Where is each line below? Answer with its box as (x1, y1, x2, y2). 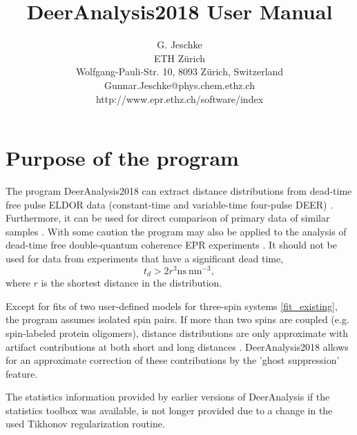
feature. (6, 366, 38, 380)
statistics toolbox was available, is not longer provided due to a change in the (6, 403, 333, 417)
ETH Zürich (153, 50, 206, 65)
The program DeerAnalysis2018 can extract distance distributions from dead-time (6, 184, 352, 198)
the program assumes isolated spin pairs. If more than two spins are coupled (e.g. (6, 312, 349, 327)
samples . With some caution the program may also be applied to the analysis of (6, 224, 347, 238)
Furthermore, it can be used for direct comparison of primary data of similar (6, 211, 330, 225)
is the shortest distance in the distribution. (41, 275, 222, 290)
